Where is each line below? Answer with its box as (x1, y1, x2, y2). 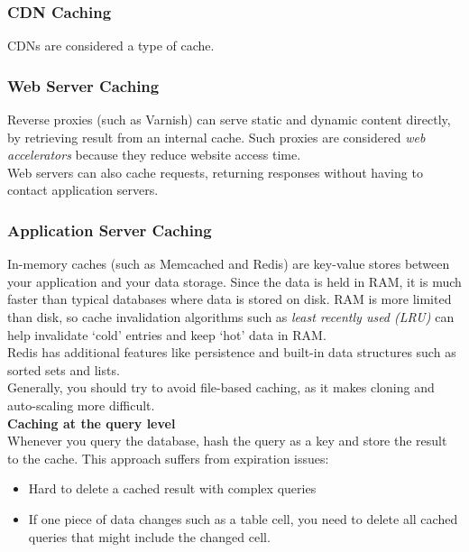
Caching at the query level (7, 413, 176, 432)
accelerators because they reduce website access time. (7, 145, 301, 164)
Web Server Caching (7, 74, 160, 97)
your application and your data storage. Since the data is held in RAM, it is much (7, 271, 462, 290)
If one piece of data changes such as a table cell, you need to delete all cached (28, 509, 458, 528)
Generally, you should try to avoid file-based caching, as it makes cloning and (7, 378, 435, 397)
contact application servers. (7, 180, 159, 199)
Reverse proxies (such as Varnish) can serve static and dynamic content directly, (7, 110, 451, 129)
